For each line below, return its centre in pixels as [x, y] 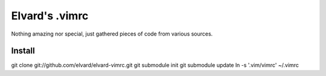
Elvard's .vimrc [50, 16]
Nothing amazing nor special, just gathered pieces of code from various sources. [112, 34]
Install [23, 51]
